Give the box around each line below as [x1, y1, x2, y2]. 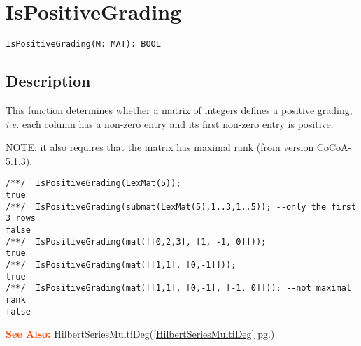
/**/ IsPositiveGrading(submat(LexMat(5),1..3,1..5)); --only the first [6, 201, 357, 212]
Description [6, 70, 91, 92]
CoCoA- [316, 140, 352, 154]
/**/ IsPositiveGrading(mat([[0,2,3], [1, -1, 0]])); [6, 236, 267, 247]
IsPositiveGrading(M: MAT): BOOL [6, 39, 161, 50]
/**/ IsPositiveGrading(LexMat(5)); [6, 178, 181, 189]
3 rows [6, 213, 36, 224]
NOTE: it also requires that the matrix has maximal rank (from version [6, 140, 314, 154]
